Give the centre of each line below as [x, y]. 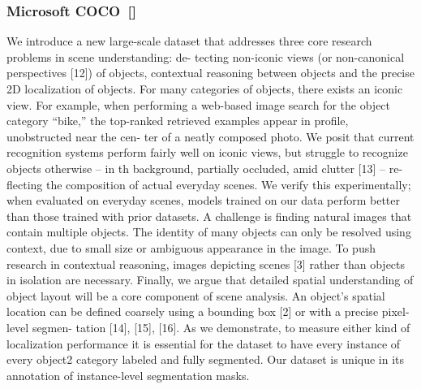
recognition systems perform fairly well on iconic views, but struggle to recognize [207, 152]
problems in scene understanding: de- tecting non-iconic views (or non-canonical [206, 56]
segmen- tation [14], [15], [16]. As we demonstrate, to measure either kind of [221, 327]
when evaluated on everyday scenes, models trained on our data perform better [204, 200]
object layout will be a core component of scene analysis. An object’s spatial [196, 295]
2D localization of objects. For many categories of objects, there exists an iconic [205, 89]
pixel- [395, 311]
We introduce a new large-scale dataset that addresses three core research [189, 41]
